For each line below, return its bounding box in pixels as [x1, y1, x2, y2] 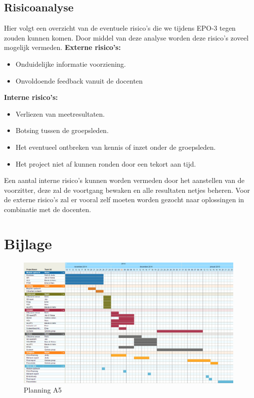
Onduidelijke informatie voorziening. [15, 58, 126, 69]
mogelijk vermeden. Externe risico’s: [4, 42, 121, 52]
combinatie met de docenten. [4, 204, 91, 214]
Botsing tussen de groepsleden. [15, 125, 109, 135]
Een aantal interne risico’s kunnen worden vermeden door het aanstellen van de [4, 175, 245, 185]
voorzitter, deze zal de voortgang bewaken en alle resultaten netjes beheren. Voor [4, 184, 250, 195]
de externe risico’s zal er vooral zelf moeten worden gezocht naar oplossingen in [4, 194, 244, 205]
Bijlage [4, 233, 52, 253]
